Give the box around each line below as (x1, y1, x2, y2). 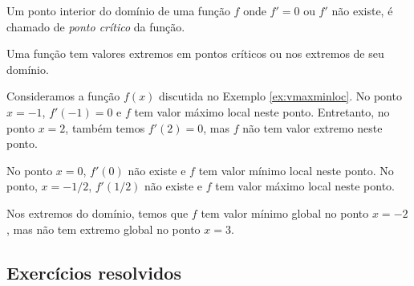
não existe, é (331, 2, 393, 18)
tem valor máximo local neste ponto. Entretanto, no (134, 103, 390, 120)
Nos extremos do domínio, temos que (6, 204, 189, 221)
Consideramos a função (6, 88, 120, 104)
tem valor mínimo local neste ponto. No (198, 161, 394, 178)
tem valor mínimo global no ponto (201, 204, 369, 221)
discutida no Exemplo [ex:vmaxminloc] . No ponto (159, 88, 402, 104)
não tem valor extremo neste (242, 119, 383, 136)
